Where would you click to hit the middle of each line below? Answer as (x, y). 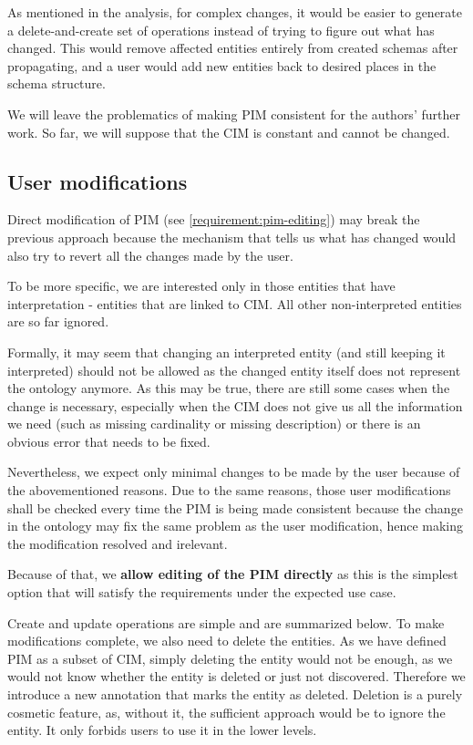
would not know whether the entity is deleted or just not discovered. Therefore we (236, 676)
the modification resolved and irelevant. (118, 543)
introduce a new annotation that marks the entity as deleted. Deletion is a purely (235, 694)
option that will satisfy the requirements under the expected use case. (202, 592)
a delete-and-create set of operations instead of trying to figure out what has (221, 30)
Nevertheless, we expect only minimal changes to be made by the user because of (234, 472)
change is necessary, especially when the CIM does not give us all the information (235, 405)
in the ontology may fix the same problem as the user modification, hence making (236, 526)
